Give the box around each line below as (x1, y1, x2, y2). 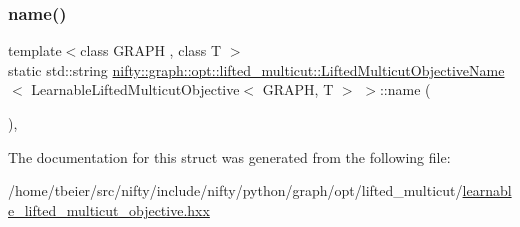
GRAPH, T (262, 79, 334, 100)
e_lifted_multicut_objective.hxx (8, 199, 210, 220)
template (8, 40, 62, 61)
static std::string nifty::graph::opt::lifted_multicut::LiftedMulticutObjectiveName (8, 59, 505, 80)
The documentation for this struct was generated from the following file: (8, 146, 451, 167)
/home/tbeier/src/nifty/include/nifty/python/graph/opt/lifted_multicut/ (8, 180, 463, 201)
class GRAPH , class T (80, 40, 222, 61)
